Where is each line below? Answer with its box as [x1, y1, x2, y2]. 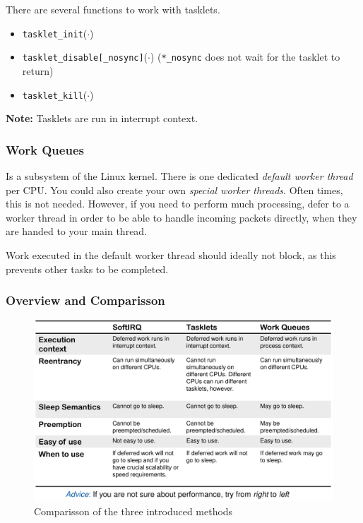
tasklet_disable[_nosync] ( [22, 49, 148, 64]
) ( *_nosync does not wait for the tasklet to [150, 49, 340, 64]
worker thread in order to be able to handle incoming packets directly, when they [6, 210, 357, 224]
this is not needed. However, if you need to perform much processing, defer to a [6, 196, 350, 211]
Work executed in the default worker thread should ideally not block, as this [6, 247, 336, 262]
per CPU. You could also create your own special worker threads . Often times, [6, 182, 343, 197]
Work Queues [6, 140, 84, 158]
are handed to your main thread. [6, 224, 148, 239]
